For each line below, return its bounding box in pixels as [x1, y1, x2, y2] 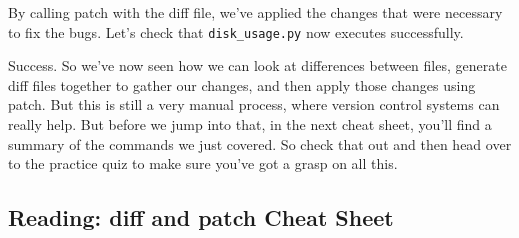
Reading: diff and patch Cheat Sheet [8, 202, 394, 233]
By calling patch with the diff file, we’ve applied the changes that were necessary [8, 2, 503, 22]
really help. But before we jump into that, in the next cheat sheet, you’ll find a [8, 114, 492, 135]
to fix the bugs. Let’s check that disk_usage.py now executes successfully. [8, 21, 464, 42]
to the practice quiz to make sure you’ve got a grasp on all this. [8, 153, 398, 174]
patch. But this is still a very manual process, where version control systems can [8, 94, 500, 115]
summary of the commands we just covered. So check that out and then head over [8, 133, 512, 154]
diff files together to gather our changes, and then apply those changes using [8, 74, 476, 95]
